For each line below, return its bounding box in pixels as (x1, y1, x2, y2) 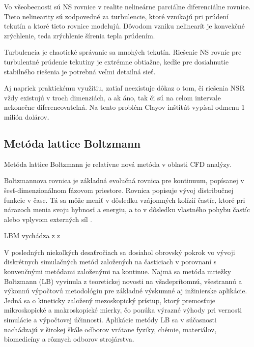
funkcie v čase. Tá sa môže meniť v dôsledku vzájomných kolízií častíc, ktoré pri (4, 194, 245, 205)
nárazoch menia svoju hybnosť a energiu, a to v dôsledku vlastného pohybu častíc (4, 204, 250, 215)
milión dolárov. (4, 111, 49, 122)
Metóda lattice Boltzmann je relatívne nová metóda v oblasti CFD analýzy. (4, 158, 231, 169)
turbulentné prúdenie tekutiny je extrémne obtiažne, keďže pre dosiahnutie (4, 56, 229, 66)
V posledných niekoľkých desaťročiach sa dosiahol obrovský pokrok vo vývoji (4, 247, 235, 257)
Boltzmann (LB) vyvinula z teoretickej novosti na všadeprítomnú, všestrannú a (4, 276, 242, 286)
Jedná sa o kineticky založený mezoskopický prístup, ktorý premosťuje (4, 295, 215, 305)
